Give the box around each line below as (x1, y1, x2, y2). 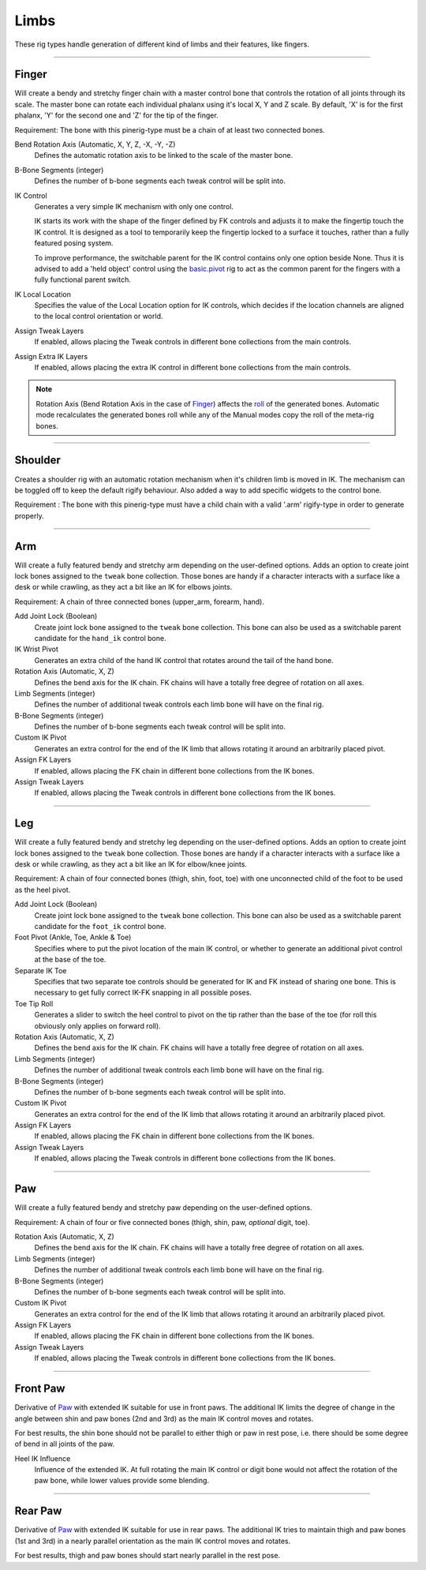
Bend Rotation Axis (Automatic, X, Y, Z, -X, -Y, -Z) (14, 140, 176, 149)
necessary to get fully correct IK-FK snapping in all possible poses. (34, 987, 252, 998)
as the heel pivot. (14, 885, 71, 894)
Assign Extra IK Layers (14, 351, 88, 361)
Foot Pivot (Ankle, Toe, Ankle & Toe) (14, 932, 132, 942)
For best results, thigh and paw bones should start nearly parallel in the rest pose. (14, 1551, 281, 1561)
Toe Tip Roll (14, 999, 54, 1008)
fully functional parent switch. (34, 275, 132, 284)
